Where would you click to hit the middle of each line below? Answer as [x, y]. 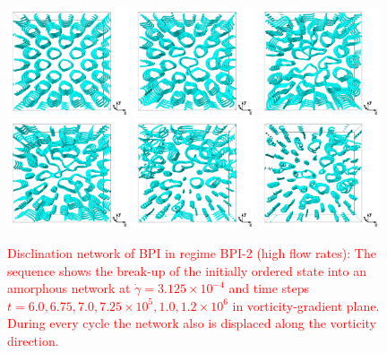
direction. [33, 340]
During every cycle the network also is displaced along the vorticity [192, 323]
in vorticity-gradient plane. [306, 305]
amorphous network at [69, 288]
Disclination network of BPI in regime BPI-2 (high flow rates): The [192, 252]
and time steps [269, 288]
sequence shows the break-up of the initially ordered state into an [187, 270]
